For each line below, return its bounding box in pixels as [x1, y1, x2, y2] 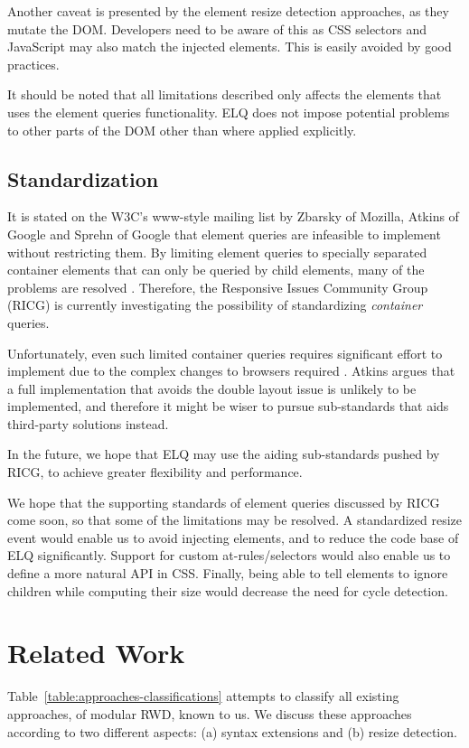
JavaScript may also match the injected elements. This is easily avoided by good [7, 37, 452, 56]
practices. [7, 54, 60, 73]
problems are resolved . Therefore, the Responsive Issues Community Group [7, 277, 428, 296]
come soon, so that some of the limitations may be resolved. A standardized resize [7, 510, 463, 529]
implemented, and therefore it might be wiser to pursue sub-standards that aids [7, 397, 449, 416]
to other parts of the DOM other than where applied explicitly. [7, 120, 357, 139]
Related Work [7, 634, 185, 671]
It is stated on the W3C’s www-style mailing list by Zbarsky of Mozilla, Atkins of [7, 207, 459, 226]
